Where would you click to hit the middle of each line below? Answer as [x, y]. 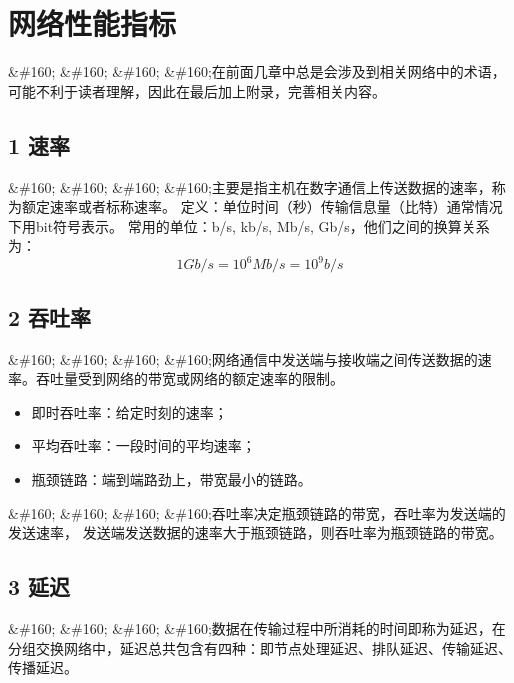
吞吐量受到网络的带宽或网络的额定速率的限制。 [189, 378]
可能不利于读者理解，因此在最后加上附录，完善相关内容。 [197, 90]
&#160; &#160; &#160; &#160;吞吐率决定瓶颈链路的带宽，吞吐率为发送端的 [257, 512]
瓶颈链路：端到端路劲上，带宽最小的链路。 [171, 478]
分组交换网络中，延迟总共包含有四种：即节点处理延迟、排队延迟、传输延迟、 [260, 647]
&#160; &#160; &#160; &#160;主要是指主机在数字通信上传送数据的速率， [250, 186]
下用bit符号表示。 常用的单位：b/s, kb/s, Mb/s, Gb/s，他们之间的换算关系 [249, 225]
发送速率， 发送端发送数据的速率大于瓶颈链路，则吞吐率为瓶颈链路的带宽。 [255, 532]
